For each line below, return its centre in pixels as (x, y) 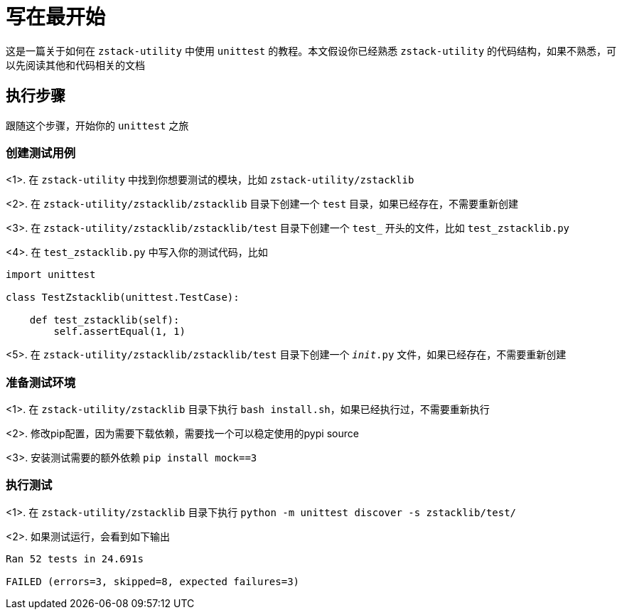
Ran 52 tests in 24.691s (75, 558)
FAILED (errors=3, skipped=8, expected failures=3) (153, 581)
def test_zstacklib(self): (104, 320)
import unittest (51, 275)
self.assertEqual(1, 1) (119, 332)
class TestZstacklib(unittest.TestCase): (123, 298)
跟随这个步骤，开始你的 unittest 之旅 (97, 125)
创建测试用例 (41, 153)
